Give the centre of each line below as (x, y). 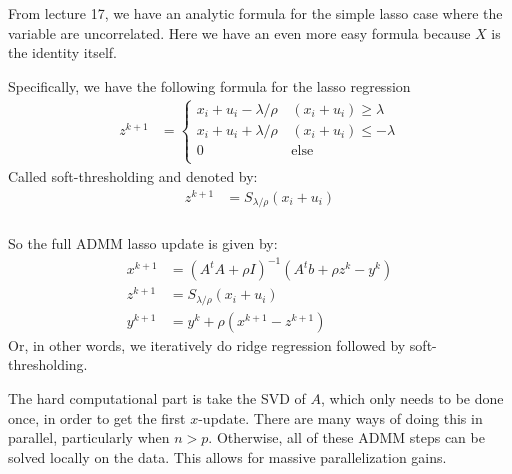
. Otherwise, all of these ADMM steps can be (346, 437)
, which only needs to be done (412, 397)
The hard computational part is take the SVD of (157, 397)
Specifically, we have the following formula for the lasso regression (209, 85)
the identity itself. (62, 52)
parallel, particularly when (89, 437)
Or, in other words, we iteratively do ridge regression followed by (207, 344)
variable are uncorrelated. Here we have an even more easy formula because (239, 32)
